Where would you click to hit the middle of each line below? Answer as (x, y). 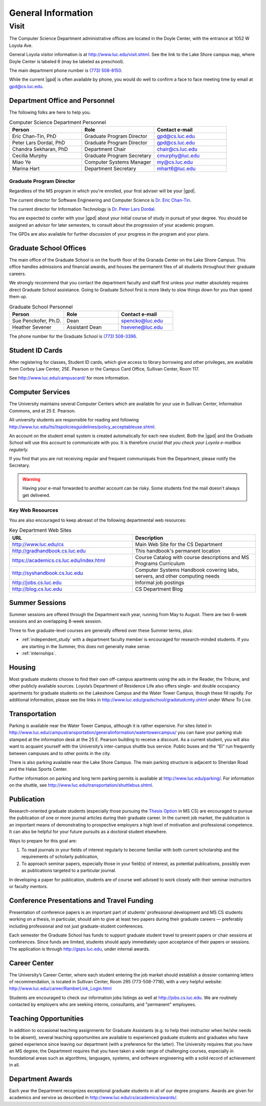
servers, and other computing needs (177, 576)
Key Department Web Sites (40, 530)
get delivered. (36, 495)
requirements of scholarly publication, (60, 857)
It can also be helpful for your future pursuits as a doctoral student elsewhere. (88, 832)
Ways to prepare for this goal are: (43, 841)
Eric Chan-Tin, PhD (34, 137)
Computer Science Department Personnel (57, 122)
